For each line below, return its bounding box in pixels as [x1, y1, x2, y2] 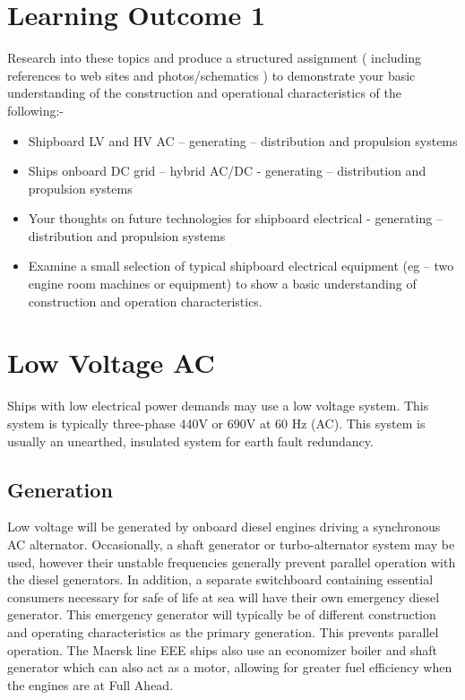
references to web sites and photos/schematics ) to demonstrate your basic [7, 65, 416, 84]
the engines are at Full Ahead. [7, 675, 174, 694]
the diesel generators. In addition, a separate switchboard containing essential [7, 570, 434, 589]
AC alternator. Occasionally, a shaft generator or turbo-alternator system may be [7, 534, 455, 553]
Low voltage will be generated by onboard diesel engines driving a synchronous [7, 517, 441, 536]
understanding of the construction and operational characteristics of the [7, 83, 401, 102]
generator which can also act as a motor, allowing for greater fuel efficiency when [7, 658, 452, 677]
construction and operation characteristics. [28, 291, 263, 310]
